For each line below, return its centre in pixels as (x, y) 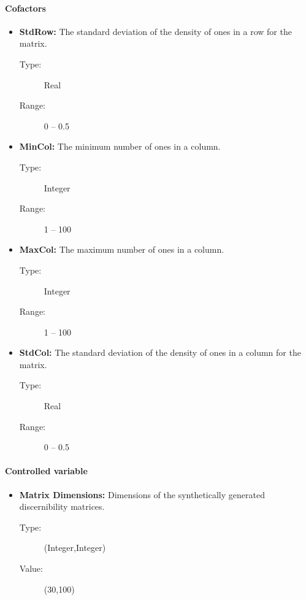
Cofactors (25, 8)
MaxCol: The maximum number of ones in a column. (122, 249)
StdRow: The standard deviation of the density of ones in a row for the (155, 31)
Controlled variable (46, 471)
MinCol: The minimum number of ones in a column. (120, 146)
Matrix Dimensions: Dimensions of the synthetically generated (142, 494)
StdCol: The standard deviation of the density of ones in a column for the (160, 352)
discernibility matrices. (62, 506)
